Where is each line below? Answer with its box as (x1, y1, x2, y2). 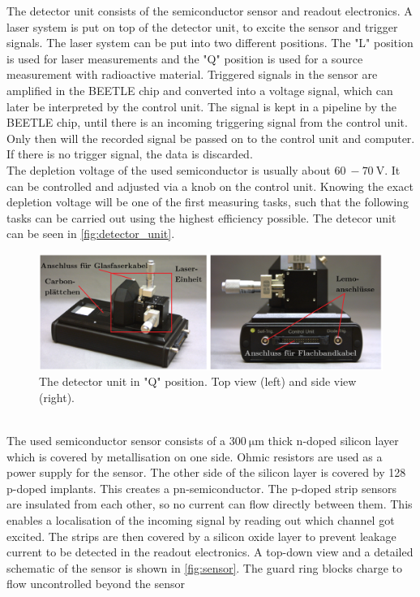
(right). (39, 388, 75, 405)
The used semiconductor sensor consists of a (6, 431, 226, 448)
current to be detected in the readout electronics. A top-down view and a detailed (6, 543, 414, 560)
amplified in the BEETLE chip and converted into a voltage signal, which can (6, 81, 393, 98)
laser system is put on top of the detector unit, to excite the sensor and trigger (6, 18, 398, 35)
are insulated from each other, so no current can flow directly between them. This (6, 495, 413, 513)
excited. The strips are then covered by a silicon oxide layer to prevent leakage (6, 527, 396, 544)
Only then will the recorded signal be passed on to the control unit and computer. (6, 129, 415, 146)
